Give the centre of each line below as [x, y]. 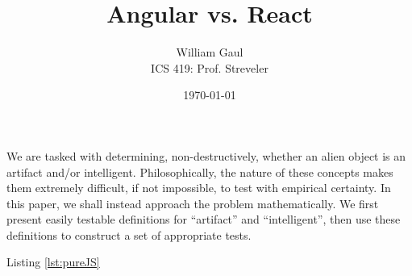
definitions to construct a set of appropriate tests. [129, 234]
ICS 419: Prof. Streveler [210, 67]
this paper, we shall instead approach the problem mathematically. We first [193, 203]
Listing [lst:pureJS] [53, 262]
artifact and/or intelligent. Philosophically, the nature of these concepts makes [200, 171]
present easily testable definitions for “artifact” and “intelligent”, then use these [204, 219]
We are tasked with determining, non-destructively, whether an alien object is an [206, 155]
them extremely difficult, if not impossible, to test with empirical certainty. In [199, 188]
